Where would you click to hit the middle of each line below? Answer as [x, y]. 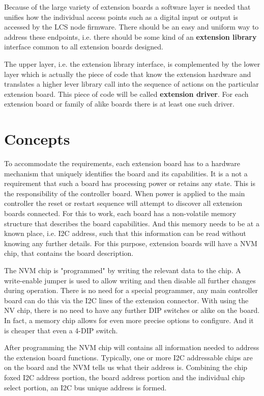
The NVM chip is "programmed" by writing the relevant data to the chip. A [123, 270]
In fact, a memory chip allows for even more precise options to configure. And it [129, 320]
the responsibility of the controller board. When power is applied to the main [125, 193]
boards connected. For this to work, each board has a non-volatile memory [120, 213]
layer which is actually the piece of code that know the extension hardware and [128, 74]
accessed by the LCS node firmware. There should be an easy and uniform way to [131, 27]
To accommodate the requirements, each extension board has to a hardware [122, 163]
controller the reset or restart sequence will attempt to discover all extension [123, 203]
